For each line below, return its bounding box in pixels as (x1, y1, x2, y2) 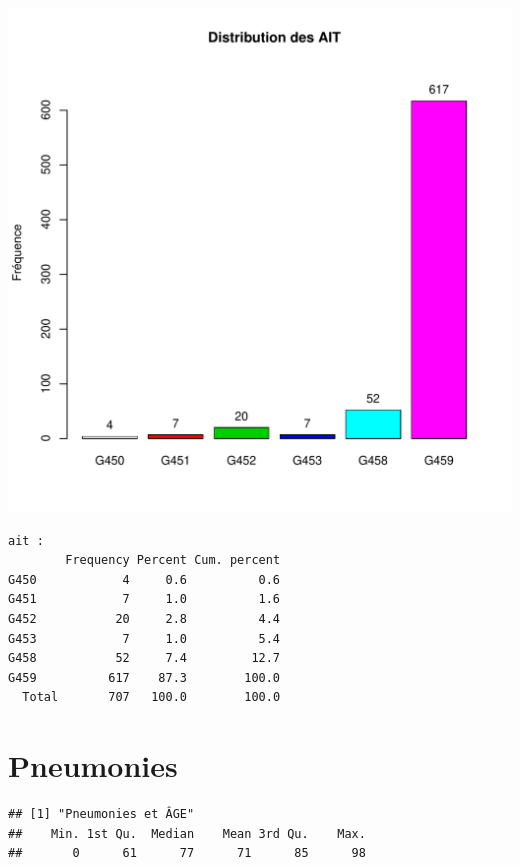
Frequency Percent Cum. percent (65, 553, 281, 568)
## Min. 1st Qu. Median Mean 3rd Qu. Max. (8, 826, 366, 841)
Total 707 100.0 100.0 (22, 690, 281, 705)
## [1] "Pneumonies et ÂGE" (8, 807, 195, 822)
